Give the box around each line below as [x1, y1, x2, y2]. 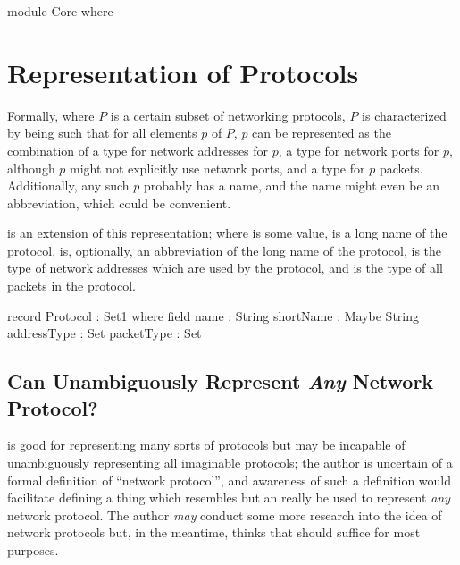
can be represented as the [252, 123, 391, 142]
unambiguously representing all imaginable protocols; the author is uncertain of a [7, 453, 453, 472]
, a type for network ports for [278, 140, 439, 159]
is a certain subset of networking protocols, [110, 105, 346, 124]
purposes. [7, 541, 59, 559]
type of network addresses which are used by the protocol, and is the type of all [7, 258, 443, 277]
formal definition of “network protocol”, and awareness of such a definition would [7, 470, 452, 489]
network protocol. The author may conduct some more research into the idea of [7, 505, 442, 524]
